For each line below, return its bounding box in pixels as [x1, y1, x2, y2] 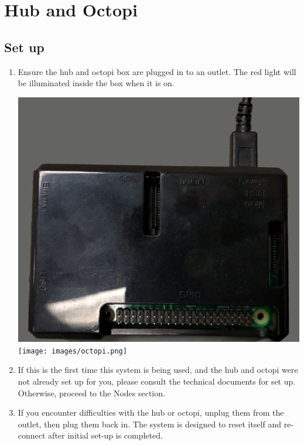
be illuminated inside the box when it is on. [18, 77, 175, 89]
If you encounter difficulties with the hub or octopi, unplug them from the [18, 406, 284, 419]
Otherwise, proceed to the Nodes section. [18, 386, 165, 399]
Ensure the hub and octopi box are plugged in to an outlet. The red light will [18, 65, 296, 77]
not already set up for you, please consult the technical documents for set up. [18, 375, 296, 387]
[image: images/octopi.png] [18, 347, 127, 355]
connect [18, 429, 46, 441]
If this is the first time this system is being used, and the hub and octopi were [18, 364, 298, 376]
